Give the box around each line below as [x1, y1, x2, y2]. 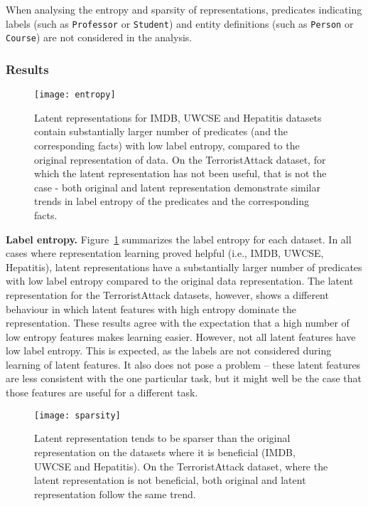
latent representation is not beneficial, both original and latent [34, 473, 306, 487]
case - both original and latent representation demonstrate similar [34, 179, 321, 194]
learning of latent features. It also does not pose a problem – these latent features [6, 357, 361, 371]
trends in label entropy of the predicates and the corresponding [34, 194, 310, 209]
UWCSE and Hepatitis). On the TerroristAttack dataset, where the [34, 458, 328, 473]
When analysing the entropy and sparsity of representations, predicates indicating [6, 2, 362, 16]
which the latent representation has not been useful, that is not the [34, 166, 327, 181]
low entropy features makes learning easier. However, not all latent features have [6, 329, 356, 344]
